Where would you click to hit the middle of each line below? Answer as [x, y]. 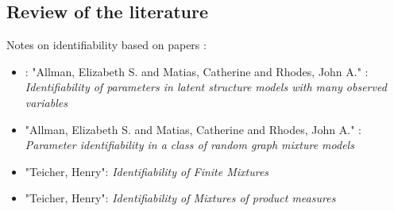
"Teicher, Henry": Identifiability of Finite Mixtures [147, 171]
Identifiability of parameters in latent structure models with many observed [206, 87]
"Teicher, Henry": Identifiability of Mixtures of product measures [180, 198]
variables [46, 102]
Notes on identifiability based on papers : [106, 45]
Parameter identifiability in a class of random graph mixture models [189, 145]
